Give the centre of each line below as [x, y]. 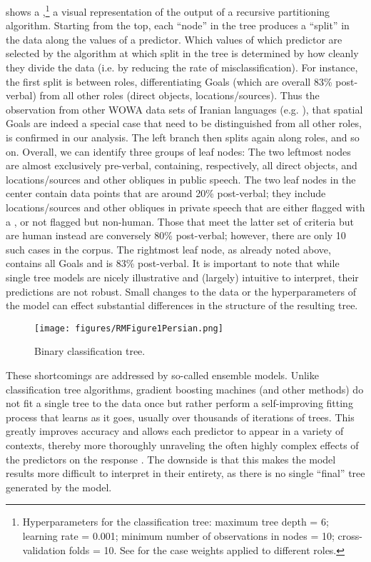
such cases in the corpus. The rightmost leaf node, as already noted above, [168, 249]
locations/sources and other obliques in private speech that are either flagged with [185, 207]
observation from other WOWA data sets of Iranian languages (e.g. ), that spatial [184, 109]
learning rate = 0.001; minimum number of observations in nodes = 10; [178, 535]
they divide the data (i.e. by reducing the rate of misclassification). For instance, [182, 67]
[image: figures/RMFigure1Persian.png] [129, 328]
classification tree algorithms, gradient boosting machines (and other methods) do [185, 389]
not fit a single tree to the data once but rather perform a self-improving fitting [179, 403]
